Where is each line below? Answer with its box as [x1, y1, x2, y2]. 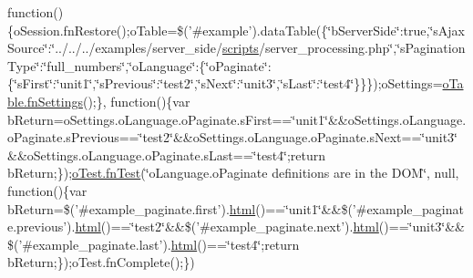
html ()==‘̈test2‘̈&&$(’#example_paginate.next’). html [75, 217, 379, 236]
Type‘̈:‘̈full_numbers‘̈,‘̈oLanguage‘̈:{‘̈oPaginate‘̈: [7, 56, 272, 75]
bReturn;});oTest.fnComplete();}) [7, 252, 195, 272]
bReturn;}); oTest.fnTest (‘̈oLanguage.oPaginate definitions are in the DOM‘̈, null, [7, 163, 459, 182]
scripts [222, 38, 259, 57]
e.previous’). [7, 217, 76, 236]
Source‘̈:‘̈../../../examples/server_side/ [7, 38, 223, 57]
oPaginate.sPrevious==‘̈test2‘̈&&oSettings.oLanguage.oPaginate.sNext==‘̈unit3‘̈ [7, 128, 458, 147]
